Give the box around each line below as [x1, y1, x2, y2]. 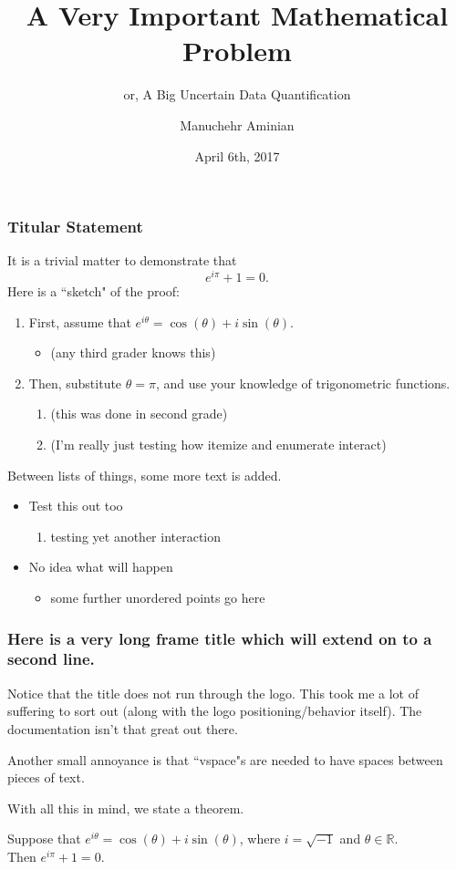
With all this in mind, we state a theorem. [7, 798, 244, 817]
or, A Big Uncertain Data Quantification [123, 85, 351, 104]
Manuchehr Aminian [180, 115, 295, 134]
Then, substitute [28, 373, 122, 392]
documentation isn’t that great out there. [7, 719, 238, 738]
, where [239, 829, 281, 848]
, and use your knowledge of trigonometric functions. [155, 373, 451, 392]
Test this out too [28, 496, 123, 515]
